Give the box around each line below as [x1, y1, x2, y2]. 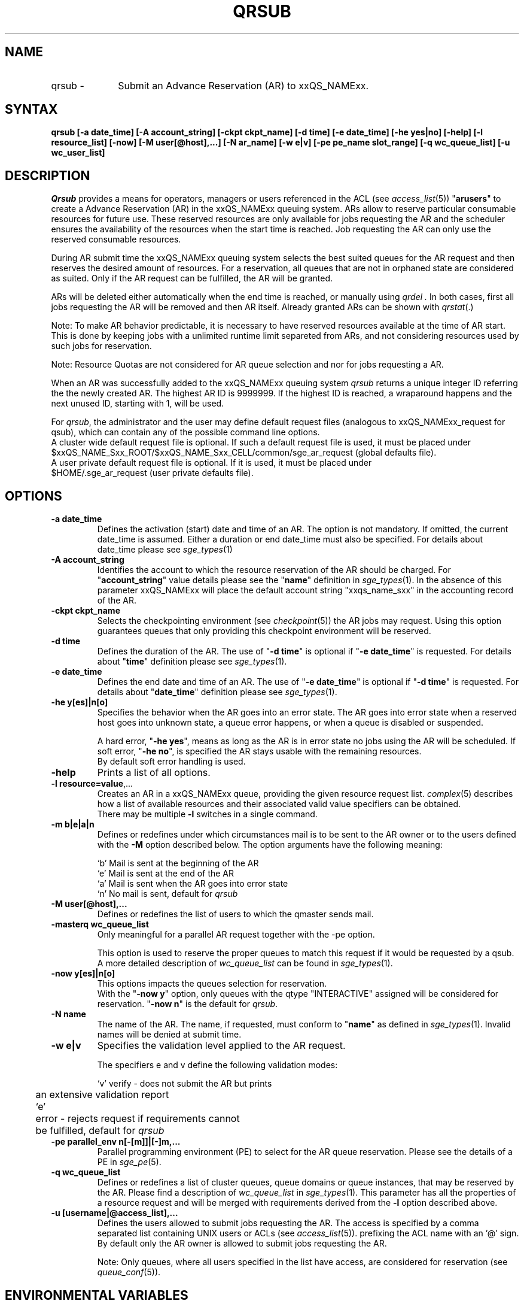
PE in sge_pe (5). [97, 1157, 162, 1167]
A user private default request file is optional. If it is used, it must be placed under [51, 457, 372, 468]
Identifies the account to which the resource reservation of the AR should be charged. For [97, 565, 451, 575]
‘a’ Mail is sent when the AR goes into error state [97, 878, 288, 889]
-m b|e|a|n [51, 819, 95, 830]
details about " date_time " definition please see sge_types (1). [97, 687, 337, 698]
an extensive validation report [35, 1088, 169, 1101]
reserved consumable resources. [51, 234, 181, 245]
